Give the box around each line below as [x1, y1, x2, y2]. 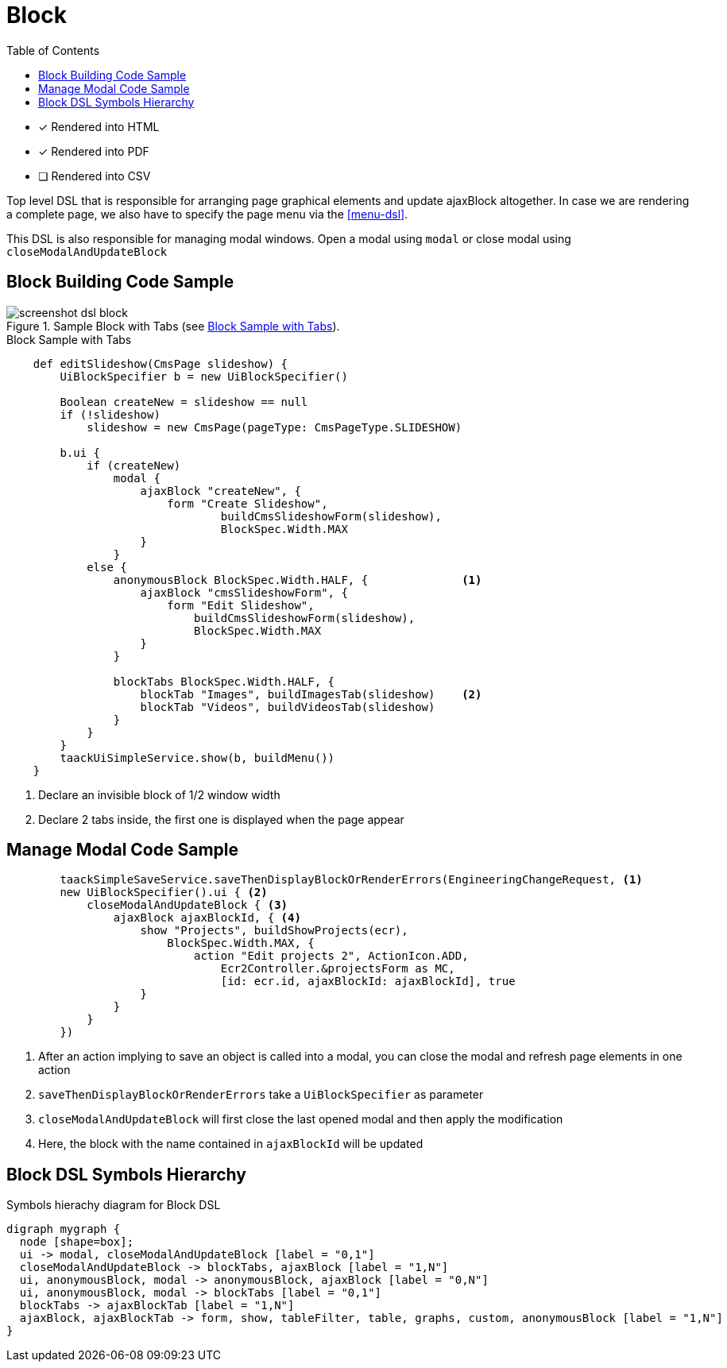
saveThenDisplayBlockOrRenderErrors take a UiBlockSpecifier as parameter [38, 1088, 484, 1102]
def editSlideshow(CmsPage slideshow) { [33, 357, 288, 370]
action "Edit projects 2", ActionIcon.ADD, [194, 949, 469, 963]
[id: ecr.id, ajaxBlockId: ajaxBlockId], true [220, 975, 516, 988]
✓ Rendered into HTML [38, 119, 160, 133]
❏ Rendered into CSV [38, 168, 151, 183]
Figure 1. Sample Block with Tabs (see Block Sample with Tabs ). [6, 319, 340, 333]
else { [87, 560, 127, 574]
